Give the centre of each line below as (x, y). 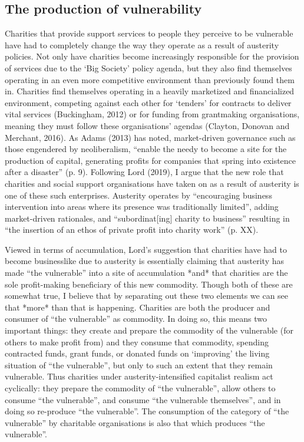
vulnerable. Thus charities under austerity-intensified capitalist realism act (139, 376)
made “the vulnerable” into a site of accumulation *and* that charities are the (146, 273)
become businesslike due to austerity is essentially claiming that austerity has (145, 261)
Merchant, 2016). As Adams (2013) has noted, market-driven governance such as (150, 137)
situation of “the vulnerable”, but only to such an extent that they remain (139, 365)
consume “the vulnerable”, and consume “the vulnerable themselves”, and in (143, 399)
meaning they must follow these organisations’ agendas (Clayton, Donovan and (147, 125)
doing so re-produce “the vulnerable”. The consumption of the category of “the (147, 411)
